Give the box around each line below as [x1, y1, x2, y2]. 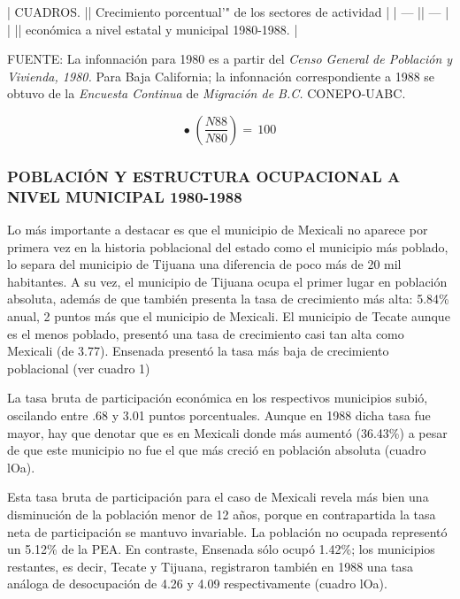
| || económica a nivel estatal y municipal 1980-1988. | [7, 19, 298, 38]
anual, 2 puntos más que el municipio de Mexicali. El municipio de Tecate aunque [7, 307, 450, 326]
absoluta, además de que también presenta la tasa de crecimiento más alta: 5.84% [7, 289, 449, 308]
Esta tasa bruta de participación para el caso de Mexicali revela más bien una [7, 488, 429, 506]
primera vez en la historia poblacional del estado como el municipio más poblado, [7, 237, 448, 256]
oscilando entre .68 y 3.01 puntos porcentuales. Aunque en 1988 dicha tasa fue [7, 406, 431, 425]
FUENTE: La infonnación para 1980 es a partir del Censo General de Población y [7, 50, 453, 68]
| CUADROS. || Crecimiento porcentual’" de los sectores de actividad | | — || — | [7, 3, 449, 20]
